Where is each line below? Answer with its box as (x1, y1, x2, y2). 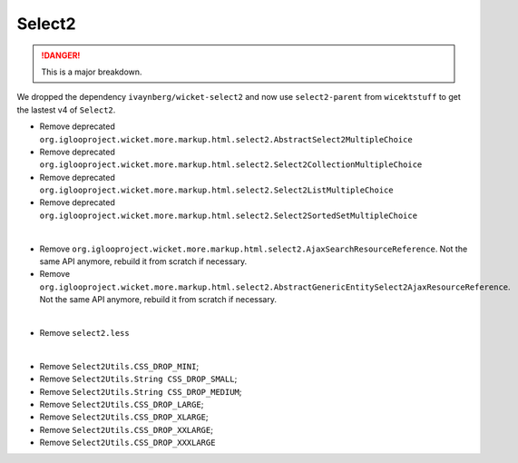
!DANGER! (41, 50, 81, 61)
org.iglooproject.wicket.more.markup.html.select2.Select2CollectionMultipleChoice (39, 160, 423, 170)
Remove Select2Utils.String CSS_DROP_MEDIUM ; (39, 386, 242, 397)
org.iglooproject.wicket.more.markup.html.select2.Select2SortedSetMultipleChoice (39, 210, 417, 221)
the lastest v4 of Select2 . (16, 104, 116, 115)
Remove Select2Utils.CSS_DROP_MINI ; (39, 360, 200, 371)
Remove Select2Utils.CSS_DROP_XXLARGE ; (39, 424, 213, 435)
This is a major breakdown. (41, 66, 142, 77)
